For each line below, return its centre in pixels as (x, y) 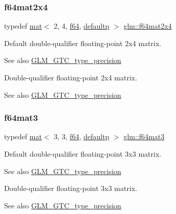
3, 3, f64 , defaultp (82, 136)
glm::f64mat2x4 (148, 26)
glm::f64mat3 (144, 136)
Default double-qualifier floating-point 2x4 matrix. (83, 43)
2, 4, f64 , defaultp (82, 26)
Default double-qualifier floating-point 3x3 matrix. (83, 154)
